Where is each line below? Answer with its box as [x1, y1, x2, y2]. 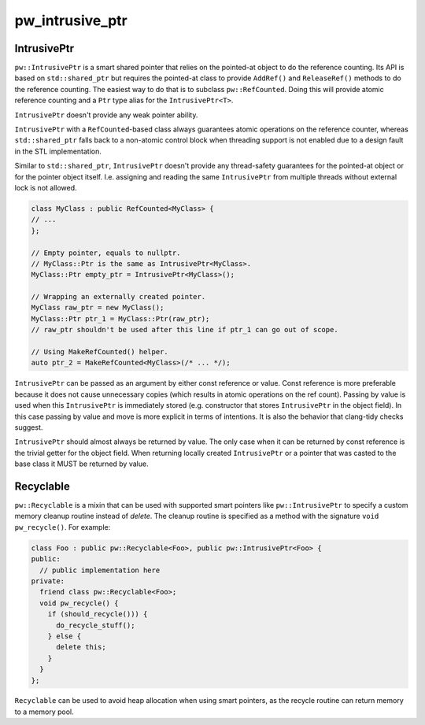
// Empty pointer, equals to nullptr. [31, 248, 181, 257]
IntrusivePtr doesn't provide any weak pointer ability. [14, 110, 198, 120]
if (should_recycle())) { [47, 610, 148, 619]
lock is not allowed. [14, 183, 78, 192]
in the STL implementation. [14, 146, 102, 156]
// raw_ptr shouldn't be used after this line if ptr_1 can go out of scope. [31, 325, 338, 335]
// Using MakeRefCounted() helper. [31, 347, 168, 357]
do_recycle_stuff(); [56, 620, 135, 630]
